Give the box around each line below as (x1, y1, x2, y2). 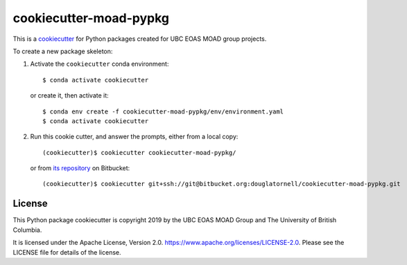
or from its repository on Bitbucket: (30, 164, 130, 172)
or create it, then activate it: (30, 91, 109, 100)
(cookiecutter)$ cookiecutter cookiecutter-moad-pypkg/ (42, 149, 236, 156)
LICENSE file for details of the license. (12, 248, 121, 256)
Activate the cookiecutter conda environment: (30, 60, 169, 68)
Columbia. (12, 226, 42, 234)
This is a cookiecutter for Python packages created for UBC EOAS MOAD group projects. (12, 35, 267, 43)
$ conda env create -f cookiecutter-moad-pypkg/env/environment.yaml (42, 107, 284, 116)
